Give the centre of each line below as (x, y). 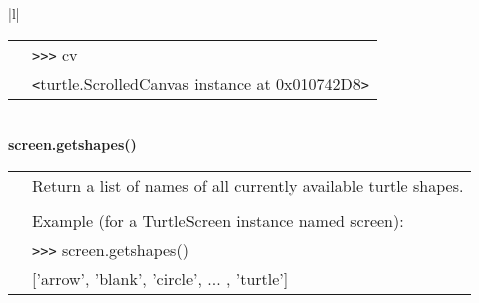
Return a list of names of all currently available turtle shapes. (248, 185)
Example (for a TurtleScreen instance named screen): (218, 220)
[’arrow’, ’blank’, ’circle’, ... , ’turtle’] (160, 278)
